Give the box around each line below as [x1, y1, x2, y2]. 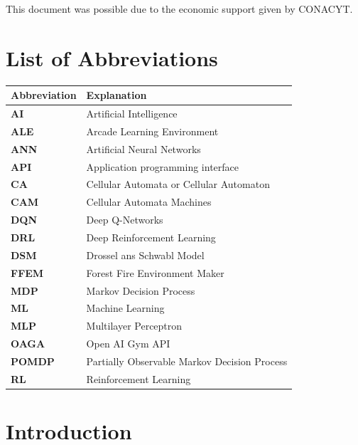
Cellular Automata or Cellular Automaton [86, 177, 270, 192]
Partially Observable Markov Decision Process [86, 353, 288, 368]
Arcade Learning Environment [86, 123, 219, 138]
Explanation [86, 88, 147, 103]
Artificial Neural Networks [86, 141, 201, 156]
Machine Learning [86, 300, 165, 315]
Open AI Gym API [86, 336, 170, 351]
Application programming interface [86, 159, 239, 174]
